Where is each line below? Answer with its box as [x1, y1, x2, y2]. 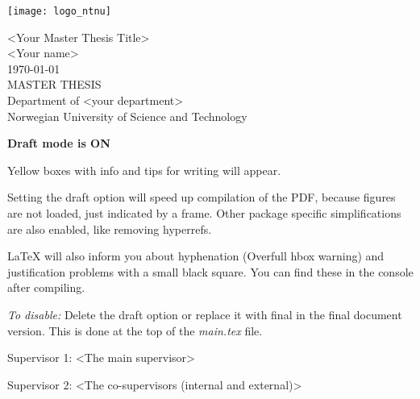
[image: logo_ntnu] [7, 6, 111, 17]
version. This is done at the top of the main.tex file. [7, 322, 263, 339]
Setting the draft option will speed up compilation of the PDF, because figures [7, 189, 396, 206]
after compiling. [7, 279, 85, 296]
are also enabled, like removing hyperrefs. [7, 220, 212, 237]
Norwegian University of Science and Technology [7, 107, 247, 124]
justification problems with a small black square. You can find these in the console [7, 263, 414, 280]
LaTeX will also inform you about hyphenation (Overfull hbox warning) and [7, 247, 385, 264]
